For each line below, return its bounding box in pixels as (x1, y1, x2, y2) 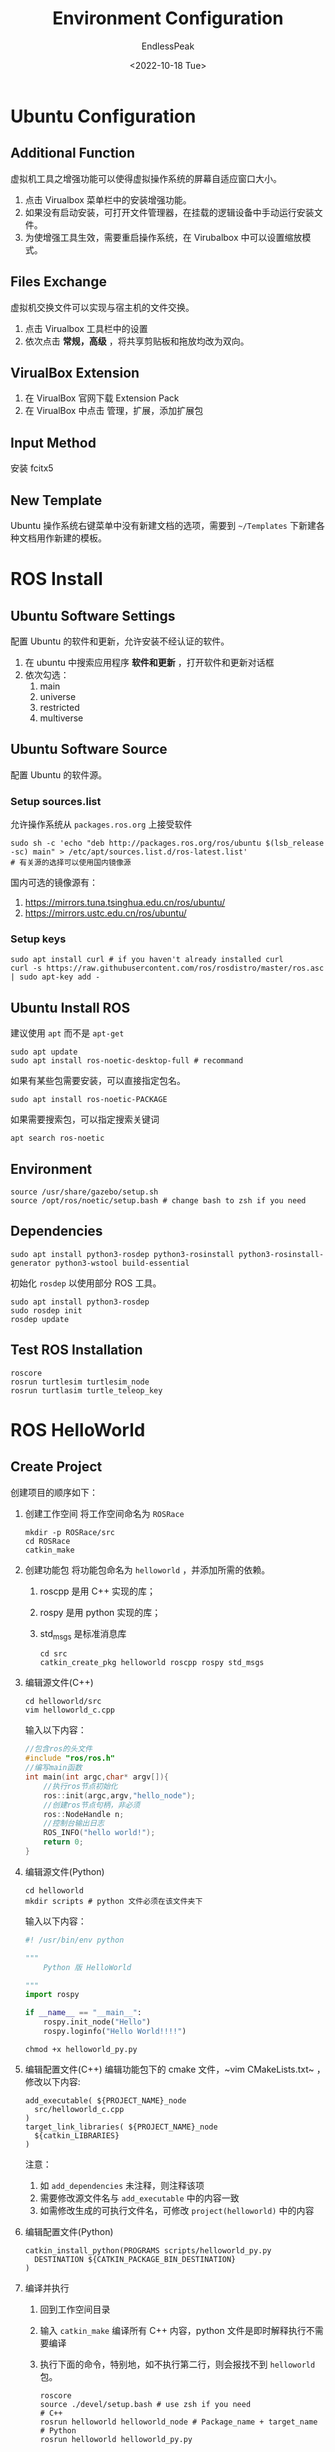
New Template (10, 492, 103, 509)
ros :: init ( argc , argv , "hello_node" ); (43, 1790, 196, 1801)
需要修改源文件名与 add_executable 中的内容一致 (39, 2192, 240, 2204)
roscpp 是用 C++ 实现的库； (39, 1585, 157, 1597)
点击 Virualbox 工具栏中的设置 (24, 322, 148, 334)
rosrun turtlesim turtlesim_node (10, 1377, 150, 1387)
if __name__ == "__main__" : (24, 2008, 143, 2018)
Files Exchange (10, 273, 107, 291)
